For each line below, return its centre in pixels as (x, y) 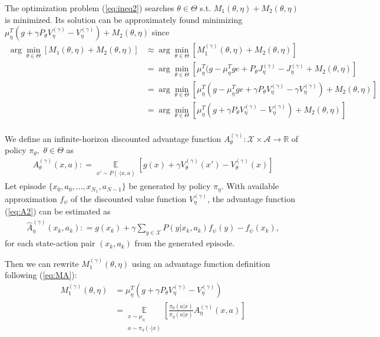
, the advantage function (251, 198)
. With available (250, 186)
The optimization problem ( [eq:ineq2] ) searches (90, 8)
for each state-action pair (50, 243)
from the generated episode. (185, 243)
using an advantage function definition (201, 263)
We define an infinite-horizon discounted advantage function (113, 138)
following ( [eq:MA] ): (41, 275)
